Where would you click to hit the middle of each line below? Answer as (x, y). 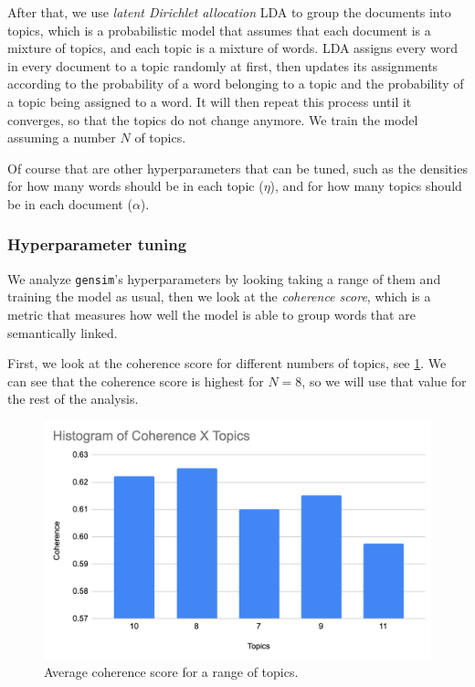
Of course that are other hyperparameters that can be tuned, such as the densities (237, 168)
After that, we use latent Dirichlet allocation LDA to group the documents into (229, 12)
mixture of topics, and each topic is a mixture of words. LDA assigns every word (232, 48)
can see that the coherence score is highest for (136, 380)
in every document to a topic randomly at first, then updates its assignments (223, 65)
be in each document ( (70, 203)
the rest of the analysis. (73, 399)
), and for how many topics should (366, 186)
